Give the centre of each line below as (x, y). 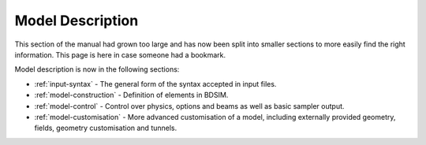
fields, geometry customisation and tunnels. (106, 128)
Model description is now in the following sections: (97, 69)
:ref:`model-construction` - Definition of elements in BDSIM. (131, 95)
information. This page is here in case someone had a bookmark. (120, 54)
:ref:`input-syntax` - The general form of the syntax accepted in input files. (155, 84)
